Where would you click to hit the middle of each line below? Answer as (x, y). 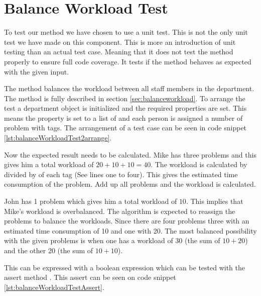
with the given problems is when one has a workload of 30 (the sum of (112, 240)
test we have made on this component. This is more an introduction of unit (120, 42)
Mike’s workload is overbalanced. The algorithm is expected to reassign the (120, 211)
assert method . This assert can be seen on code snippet (90, 277)
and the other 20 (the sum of (49, 250)
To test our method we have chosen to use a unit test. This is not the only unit (126, 32)
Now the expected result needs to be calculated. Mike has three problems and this (130, 154)
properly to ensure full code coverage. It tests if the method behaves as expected (128, 61)
